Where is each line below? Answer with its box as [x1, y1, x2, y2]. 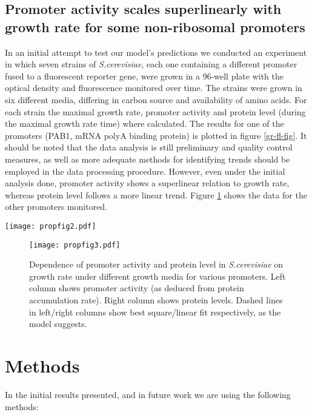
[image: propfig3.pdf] [29, 240, 121, 249]
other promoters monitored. [5, 200, 108, 213]
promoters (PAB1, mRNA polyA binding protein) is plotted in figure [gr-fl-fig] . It [5, 129, 307, 141]
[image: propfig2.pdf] [5, 221, 96, 231]
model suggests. [29, 317, 87, 330]
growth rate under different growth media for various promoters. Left [29, 269, 286, 282]
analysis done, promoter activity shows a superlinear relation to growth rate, [5, 177, 290, 189]
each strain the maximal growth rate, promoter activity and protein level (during [5, 105, 306, 118]
